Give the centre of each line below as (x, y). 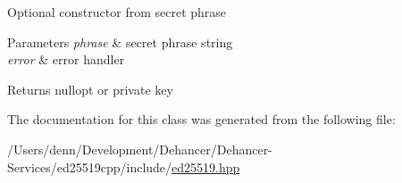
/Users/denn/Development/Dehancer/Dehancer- (140, 149)
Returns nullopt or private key (90, 89)
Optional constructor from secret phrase (117, 12)
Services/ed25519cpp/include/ (90, 166)
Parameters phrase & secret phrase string (120, 42)
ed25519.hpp (206, 166)
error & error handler (66, 59)
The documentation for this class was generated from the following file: (201, 119)
